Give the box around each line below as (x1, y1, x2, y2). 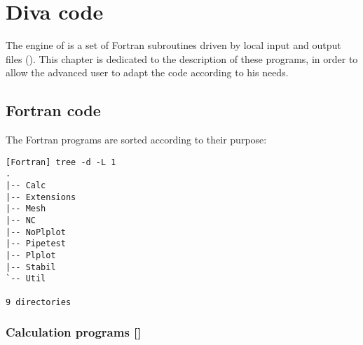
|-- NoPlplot (6, 227, 66, 237)
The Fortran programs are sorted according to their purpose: (6, 132, 267, 147)
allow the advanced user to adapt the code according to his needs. (6, 65, 289, 80)
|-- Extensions (6, 192, 76, 202)
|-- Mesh (6, 204, 46, 214)
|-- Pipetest (6, 239, 66, 249)
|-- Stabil (6, 262, 56, 272)
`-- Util (6, 274, 46, 284)
